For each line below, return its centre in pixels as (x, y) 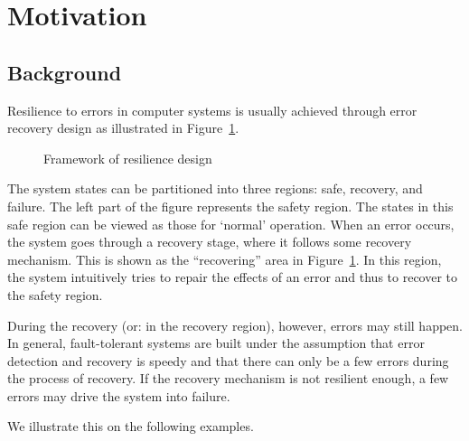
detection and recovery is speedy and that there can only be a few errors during (228, 360)
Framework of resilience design (128, 158)
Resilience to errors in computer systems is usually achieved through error (212, 110)
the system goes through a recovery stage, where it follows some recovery (210, 242)
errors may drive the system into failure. (119, 395)
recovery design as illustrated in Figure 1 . (123, 128)
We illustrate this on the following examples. (131, 426)
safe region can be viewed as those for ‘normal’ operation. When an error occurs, (231, 224)
